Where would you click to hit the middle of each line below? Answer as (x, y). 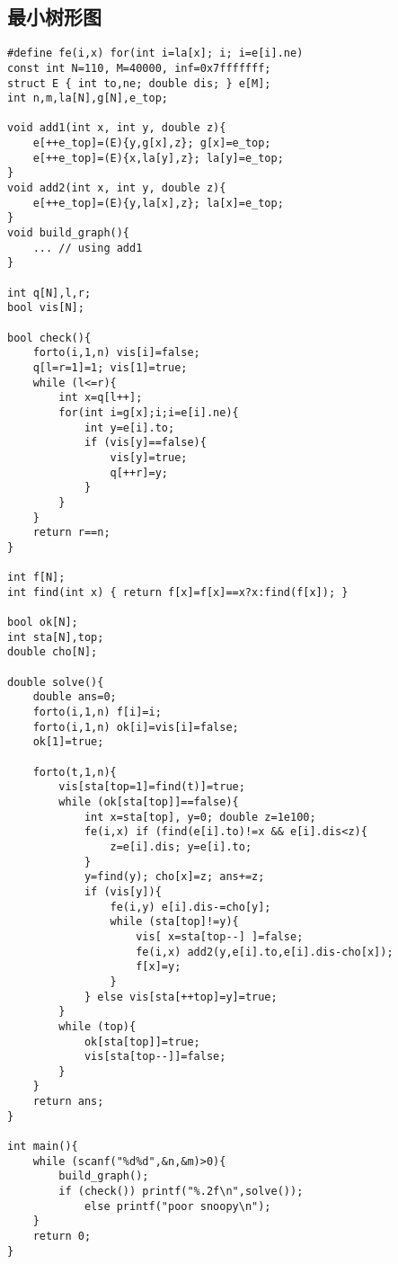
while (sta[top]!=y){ (174, 922)
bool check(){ (49, 338)
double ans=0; (75, 697)
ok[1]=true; (68, 742)
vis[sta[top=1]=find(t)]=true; (152, 787)
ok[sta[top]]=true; (142, 1041)
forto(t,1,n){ (75, 772)
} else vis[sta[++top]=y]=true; (181, 997)
